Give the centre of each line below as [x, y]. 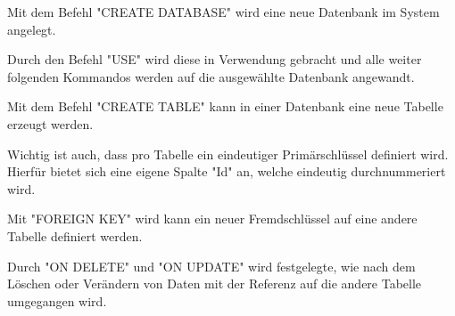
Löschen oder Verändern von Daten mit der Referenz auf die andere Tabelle [215, 284]
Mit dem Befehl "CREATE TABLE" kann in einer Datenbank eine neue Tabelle [225, 106]
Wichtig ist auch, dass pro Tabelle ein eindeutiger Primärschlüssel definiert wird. [228, 154]
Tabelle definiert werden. [75, 235]
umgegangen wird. [57, 300]
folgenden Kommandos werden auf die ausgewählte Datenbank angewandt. [211, 76]
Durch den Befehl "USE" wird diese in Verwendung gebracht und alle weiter [215, 59]
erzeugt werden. [50, 123]
